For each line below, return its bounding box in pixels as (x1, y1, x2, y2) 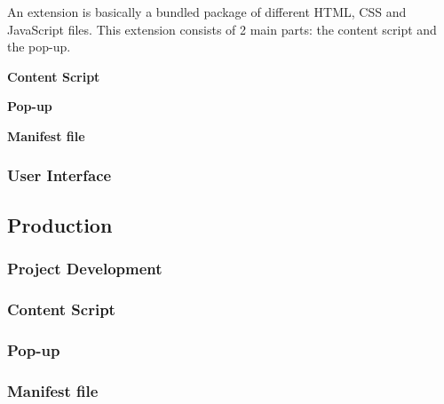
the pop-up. (7, 37, 71, 56)
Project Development (7, 257, 163, 280)
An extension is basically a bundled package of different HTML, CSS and (7, 3, 407, 20)
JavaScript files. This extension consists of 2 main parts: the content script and (7, 20, 437, 38)
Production (7, 210, 113, 238)
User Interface (7, 164, 112, 186)
